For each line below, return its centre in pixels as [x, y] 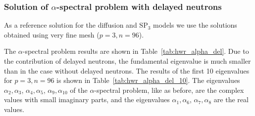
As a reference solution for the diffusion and [71, 25]
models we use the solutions [195, 25]
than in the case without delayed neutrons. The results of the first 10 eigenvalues [127, 70]
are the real [231, 99]
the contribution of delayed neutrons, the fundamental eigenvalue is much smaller [127, 61]
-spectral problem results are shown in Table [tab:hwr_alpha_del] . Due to [136, 51]
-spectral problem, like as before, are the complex [169, 90]
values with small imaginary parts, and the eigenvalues [87, 99]
